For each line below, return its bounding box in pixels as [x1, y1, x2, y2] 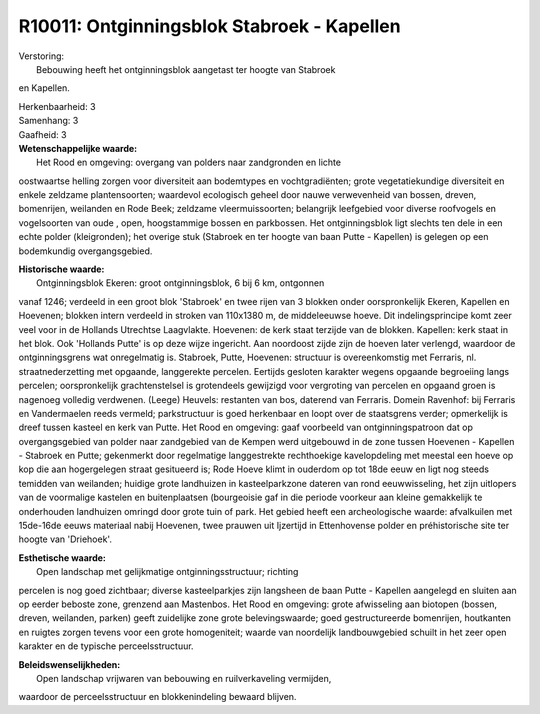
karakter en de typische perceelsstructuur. [18, 640, 194, 652]
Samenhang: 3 [18, 115, 79, 127]
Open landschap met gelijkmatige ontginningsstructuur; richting [36, 566, 299, 578]
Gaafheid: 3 [18, 128, 67, 140]
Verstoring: [18, 50, 65, 62]
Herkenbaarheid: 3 [18, 100, 96, 112]
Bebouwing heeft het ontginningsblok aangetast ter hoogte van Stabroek [36, 63, 336, 75]
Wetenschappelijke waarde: [18, 142, 138, 154]
